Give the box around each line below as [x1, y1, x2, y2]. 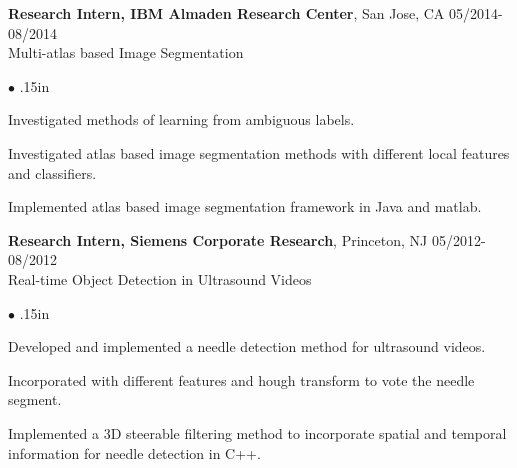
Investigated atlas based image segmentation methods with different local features [8, 142, 510, 163]
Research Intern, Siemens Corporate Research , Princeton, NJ [8, 229, 428, 250]
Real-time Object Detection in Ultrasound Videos [8, 268, 312, 289]
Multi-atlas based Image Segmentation [8, 42, 244, 63]
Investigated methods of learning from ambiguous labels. [8, 109, 355, 130]
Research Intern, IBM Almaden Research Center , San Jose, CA [8, 3, 445, 23]
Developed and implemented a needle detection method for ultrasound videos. [8, 336, 486, 357]
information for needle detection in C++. [8, 442, 261, 463]
